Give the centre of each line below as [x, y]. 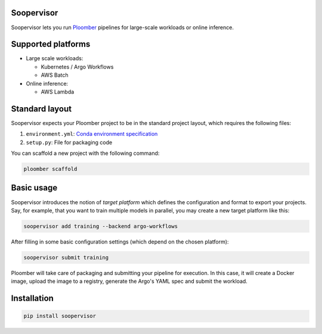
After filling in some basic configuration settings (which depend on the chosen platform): [120, 242]
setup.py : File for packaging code [69, 142]
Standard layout [41, 109]
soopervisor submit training [66, 257]
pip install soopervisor [60, 316]
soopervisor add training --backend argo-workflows [101, 226]
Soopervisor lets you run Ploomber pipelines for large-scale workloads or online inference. [122, 27]
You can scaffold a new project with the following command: [85, 153]
